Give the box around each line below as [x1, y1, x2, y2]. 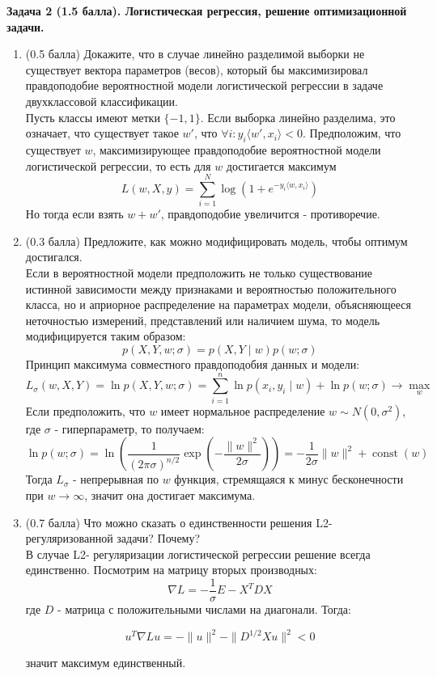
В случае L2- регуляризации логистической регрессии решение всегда [25, 545, 371, 562]
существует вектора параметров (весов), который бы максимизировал [25, 61, 368, 78]
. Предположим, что [302, 125, 401, 142]
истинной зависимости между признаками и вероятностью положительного [25, 280, 397, 297]
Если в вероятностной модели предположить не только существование [25, 264, 372, 281]
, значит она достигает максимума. [84, 486, 256, 503]
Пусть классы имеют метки [25, 108, 160, 125]
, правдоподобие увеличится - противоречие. [160, 205, 380, 222]
